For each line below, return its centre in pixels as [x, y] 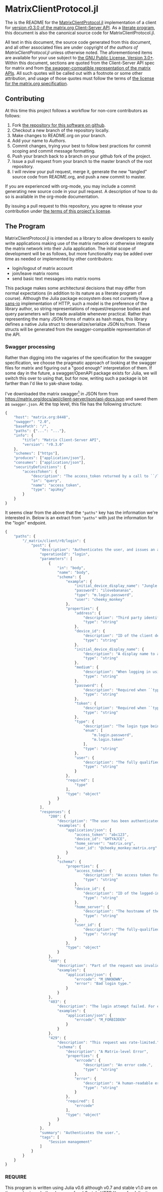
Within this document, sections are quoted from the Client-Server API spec [80, 63]
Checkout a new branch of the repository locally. [61, 130]
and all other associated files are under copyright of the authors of [72, 47]
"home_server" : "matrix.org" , [105, 844]
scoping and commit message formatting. [54, 151]
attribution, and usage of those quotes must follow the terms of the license [80, 78]
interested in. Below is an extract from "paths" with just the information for [79, 517]
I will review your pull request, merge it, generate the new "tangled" [79, 172]
